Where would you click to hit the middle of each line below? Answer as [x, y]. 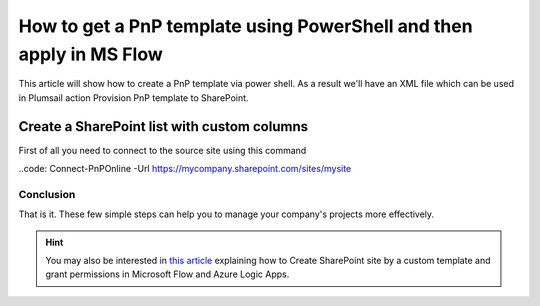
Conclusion [47, 194]
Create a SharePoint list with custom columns [163, 126]
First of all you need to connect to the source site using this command [162, 150]
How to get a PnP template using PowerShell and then [246, 26]
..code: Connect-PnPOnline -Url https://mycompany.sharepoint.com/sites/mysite [185, 169]
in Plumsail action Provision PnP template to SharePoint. [133, 97]
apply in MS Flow [91, 54]
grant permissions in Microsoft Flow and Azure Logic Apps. [167, 274]
